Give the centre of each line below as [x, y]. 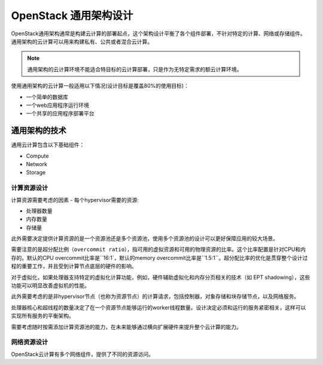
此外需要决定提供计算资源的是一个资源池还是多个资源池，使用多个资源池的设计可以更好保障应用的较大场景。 [144, 238]
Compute [37, 156]
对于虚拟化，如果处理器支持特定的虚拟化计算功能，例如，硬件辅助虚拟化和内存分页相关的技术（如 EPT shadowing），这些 [161, 277]
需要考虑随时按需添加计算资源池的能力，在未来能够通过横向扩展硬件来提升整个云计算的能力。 [126, 327]
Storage [36, 173]
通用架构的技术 [39, 131]
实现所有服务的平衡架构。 [42, 316]
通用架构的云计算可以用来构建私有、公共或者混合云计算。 [82, 41]
